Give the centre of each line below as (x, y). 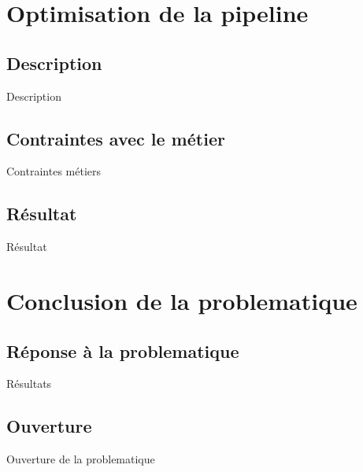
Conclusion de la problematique (182, 300)
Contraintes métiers (54, 171)
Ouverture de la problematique (81, 459)
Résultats (29, 383)
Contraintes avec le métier (116, 138)
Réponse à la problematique (123, 350)
